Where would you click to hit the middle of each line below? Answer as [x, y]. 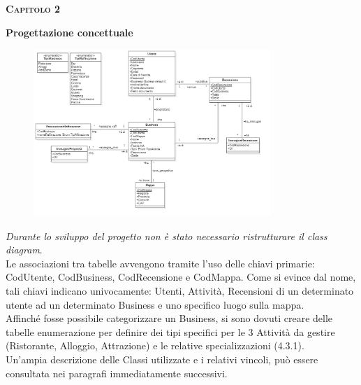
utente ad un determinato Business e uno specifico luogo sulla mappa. [155, 304]
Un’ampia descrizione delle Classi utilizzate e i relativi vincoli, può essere [162, 359]
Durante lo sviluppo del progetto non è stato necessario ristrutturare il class [167, 236]
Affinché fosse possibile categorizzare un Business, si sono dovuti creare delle [169, 318]
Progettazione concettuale [69, 32]
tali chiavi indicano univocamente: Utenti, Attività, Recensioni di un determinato [180, 290]
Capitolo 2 [33, 8]
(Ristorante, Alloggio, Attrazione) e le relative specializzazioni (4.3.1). [155, 345]
